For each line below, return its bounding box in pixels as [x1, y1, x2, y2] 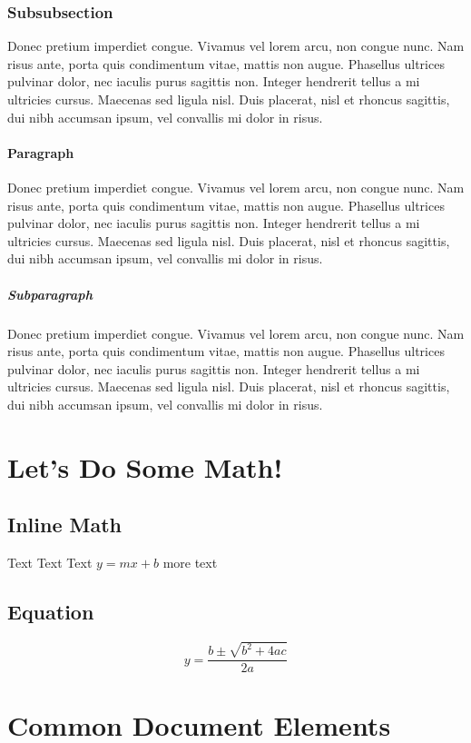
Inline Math [7, 510, 122, 539]
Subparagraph [7, 284, 93, 303]
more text [162, 553, 218, 572]
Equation [7, 598, 94, 626]
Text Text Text [7, 553, 93, 572]
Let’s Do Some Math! [7, 448, 283, 485]
